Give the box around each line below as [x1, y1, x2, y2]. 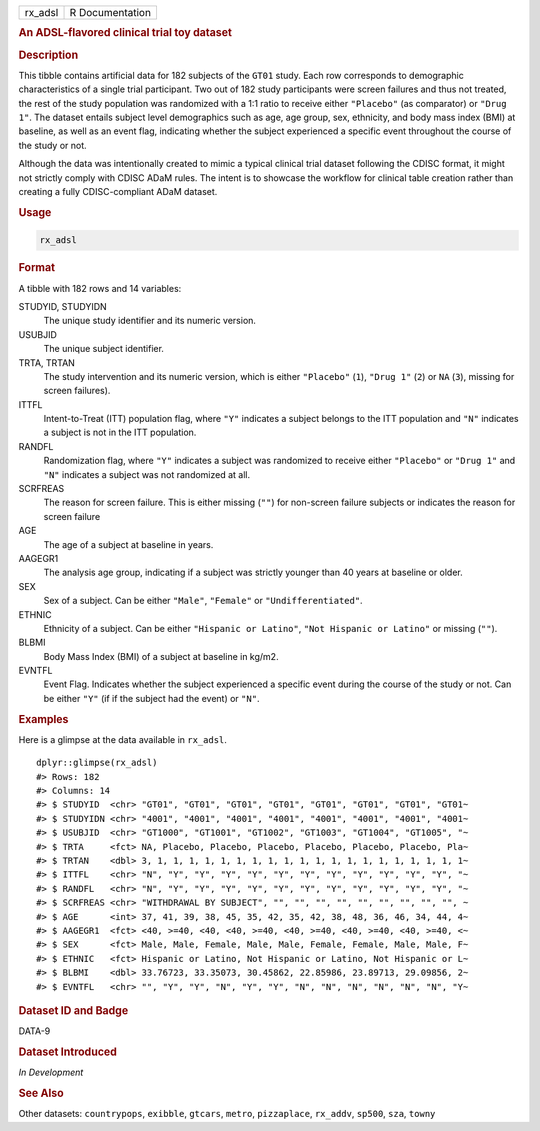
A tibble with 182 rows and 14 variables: [18, 282, 182, 294]
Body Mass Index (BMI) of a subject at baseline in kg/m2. [43, 650, 279, 662]
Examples [18, 712, 69, 726]
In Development [18, 1066, 84, 1079]
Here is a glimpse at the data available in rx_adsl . [18, 733, 227, 745]
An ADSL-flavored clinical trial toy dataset [18, 26, 232, 40]
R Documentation [69, 6, 152, 19]
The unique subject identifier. [43, 343, 165, 355]
